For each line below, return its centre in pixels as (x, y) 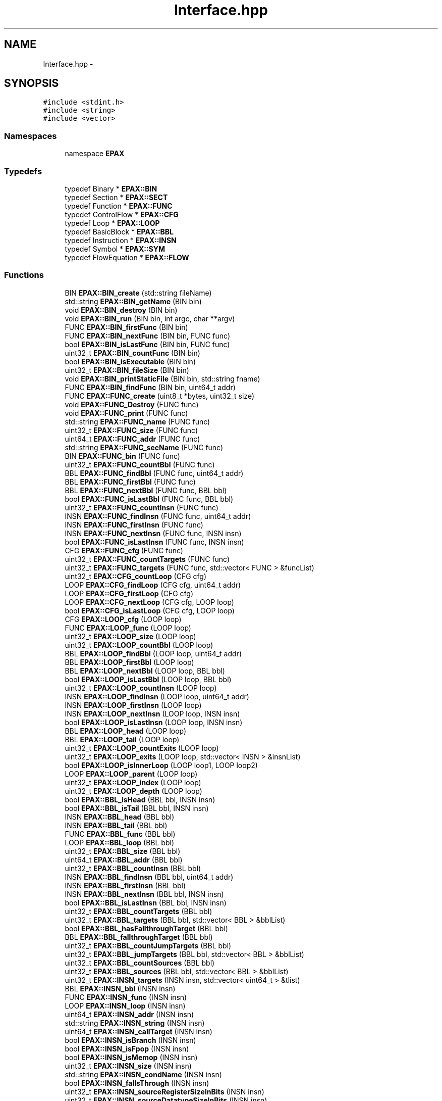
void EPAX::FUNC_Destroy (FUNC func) (132, 404)
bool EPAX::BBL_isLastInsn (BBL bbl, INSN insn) (146, 902)
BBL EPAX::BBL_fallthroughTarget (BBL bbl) (139, 937)
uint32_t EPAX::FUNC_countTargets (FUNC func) (147, 559)
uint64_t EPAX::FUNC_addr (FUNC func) (132, 439)
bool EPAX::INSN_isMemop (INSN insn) (131, 1057)
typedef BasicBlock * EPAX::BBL (119, 231)
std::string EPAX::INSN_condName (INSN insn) (143, 1074)
